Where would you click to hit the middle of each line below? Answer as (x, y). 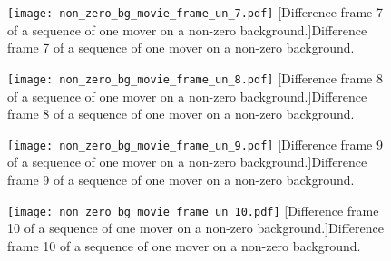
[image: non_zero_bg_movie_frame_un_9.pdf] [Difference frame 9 (195, 144)
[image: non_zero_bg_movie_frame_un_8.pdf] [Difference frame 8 (195, 77)
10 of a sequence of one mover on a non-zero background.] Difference (195, 228)
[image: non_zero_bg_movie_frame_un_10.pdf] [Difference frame (193, 210)
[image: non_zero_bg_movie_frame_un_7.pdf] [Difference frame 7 (195, 12)
